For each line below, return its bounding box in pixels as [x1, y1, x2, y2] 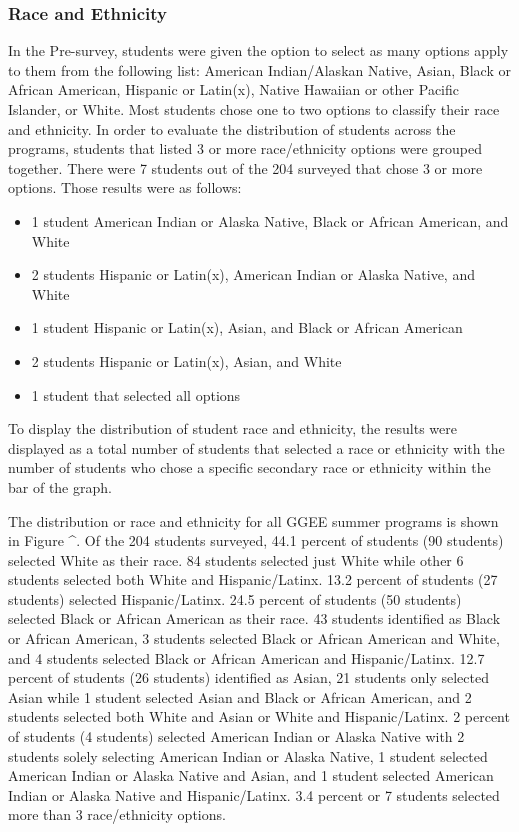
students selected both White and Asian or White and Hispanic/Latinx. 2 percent [8, 706, 510, 727]
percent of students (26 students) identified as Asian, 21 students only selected [8, 667, 489, 688]
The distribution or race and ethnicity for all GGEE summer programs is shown [8, 510, 499, 531]
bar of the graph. [8, 476, 112, 497]
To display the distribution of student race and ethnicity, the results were [8, 418, 457, 439]
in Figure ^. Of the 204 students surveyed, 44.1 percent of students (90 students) [8, 530, 504, 551]
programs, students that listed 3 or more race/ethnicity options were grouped [8, 138, 482, 159]
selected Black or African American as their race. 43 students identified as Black [8, 608, 501, 629]
